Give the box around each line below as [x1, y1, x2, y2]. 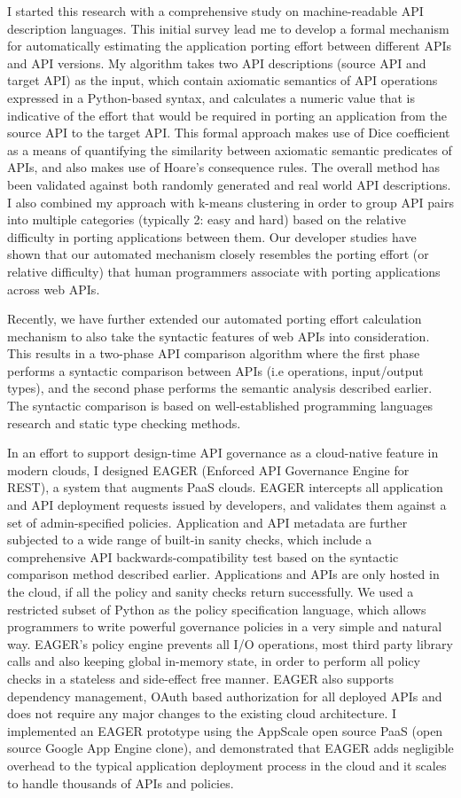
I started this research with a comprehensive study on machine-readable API [7, 2, 424, 20]
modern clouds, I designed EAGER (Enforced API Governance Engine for [7, 460, 410, 479]
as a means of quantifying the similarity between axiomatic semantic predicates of [7, 140, 452, 159]
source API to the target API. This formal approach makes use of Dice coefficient [7, 123, 450, 142]
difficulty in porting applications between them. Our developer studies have [7, 227, 417, 246]
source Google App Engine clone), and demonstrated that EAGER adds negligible [7, 739, 454, 757]
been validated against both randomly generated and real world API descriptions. [7, 175, 451, 193]
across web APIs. [7, 279, 100, 298]
